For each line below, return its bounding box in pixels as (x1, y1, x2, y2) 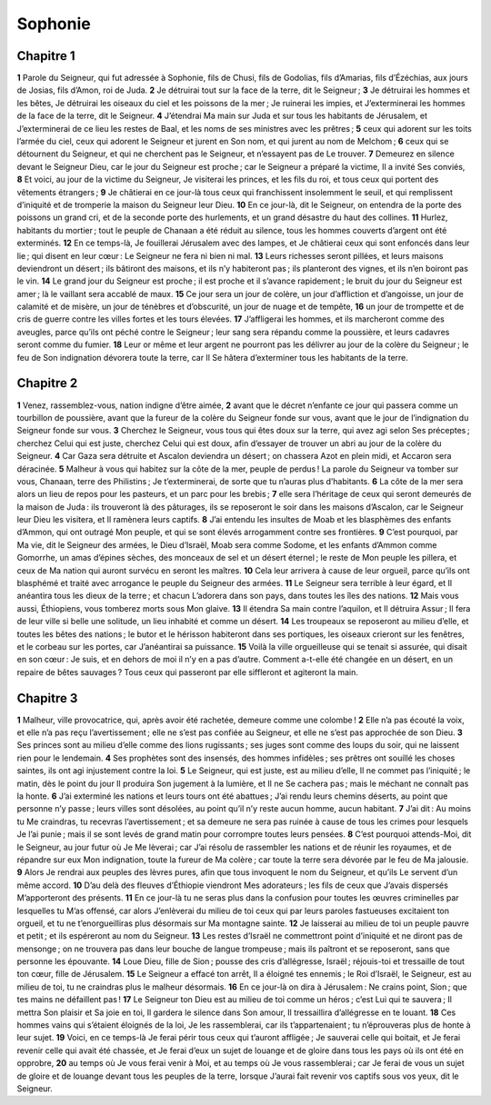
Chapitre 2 (16, 375, 78, 391)
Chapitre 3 (16, 691, 78, 706)
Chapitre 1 (16, 48, 75, 64)
